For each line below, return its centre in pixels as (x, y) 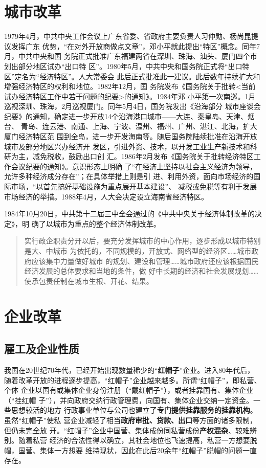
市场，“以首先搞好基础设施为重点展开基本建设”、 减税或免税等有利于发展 (134, 186)
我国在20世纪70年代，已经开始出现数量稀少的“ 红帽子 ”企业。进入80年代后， (129, 370)
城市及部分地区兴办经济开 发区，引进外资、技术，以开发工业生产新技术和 (127, 146)
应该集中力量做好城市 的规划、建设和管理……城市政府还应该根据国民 (145, 261)
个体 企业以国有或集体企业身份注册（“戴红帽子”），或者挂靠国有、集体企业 (129, 390)
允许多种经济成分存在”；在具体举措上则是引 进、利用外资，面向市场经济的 (129, 176)
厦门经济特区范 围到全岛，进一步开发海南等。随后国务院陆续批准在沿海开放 (131, 136)
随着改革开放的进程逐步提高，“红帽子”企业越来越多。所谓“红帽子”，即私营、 (133, 380)
